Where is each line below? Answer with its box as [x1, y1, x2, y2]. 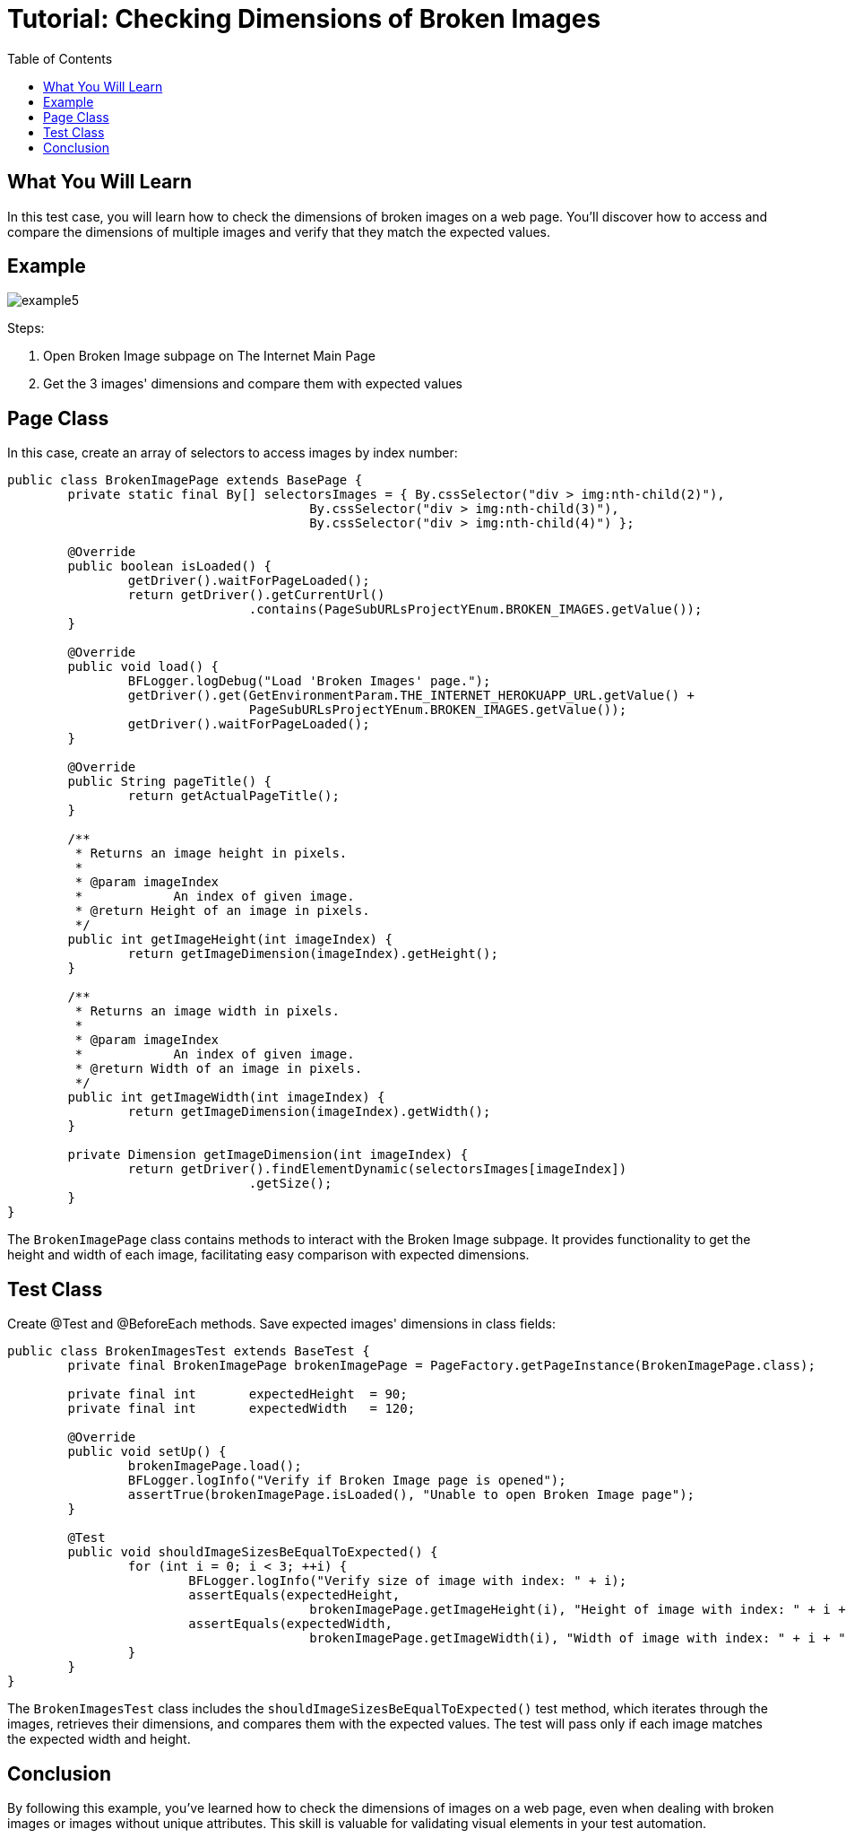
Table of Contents [7, 50, 113, 66]
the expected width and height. [7, 1731, 191, 1747]
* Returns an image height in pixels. [74, 846, 348, 861]
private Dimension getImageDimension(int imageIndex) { [67, 1147, 469, 1163]
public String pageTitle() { [67, 774, 272, 789]
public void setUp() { [67, 1444, 227, 1459]
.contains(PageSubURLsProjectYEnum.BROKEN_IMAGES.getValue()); [248, 602, 703, 617]
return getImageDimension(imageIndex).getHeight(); [127, 946, 498, 962]
